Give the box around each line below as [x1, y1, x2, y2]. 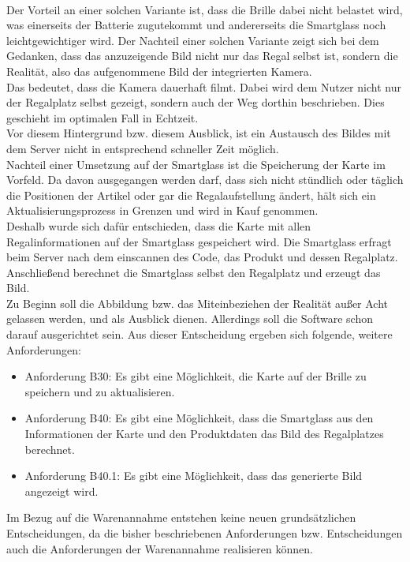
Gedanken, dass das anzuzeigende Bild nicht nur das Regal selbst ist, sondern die [6, 47, 398, 64]
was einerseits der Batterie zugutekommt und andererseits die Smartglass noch [6, 17, 386, 33]
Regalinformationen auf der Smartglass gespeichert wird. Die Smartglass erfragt [6, 233, 392, 249]
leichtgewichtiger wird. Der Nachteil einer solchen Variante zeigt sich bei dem [6, 32, 379, 48]
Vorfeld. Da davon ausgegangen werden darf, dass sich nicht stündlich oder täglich [6, 171, 404, 188]
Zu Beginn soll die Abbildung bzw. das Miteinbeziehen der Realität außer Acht [6, 294, 389, 311]
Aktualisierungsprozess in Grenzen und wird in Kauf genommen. [6, 202, 319, 219]
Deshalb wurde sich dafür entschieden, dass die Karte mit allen [6, 217, 311, 234]
